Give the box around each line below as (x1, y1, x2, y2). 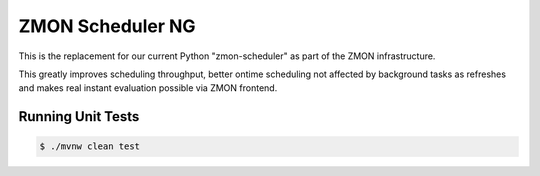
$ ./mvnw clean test (39, 141, 140, 152)
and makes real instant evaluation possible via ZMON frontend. (18, 82, 278, 94)
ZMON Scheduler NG (18, 15, 196, 37)
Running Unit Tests (18, 108, 140, 125)
